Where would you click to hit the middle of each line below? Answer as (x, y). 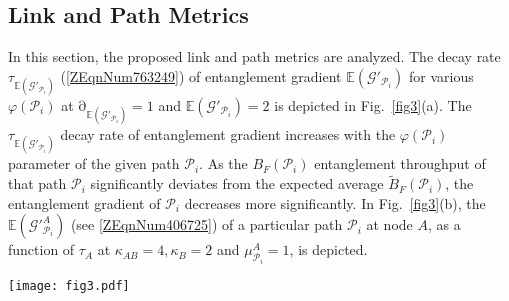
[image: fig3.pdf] (69, 285)
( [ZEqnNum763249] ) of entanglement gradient (201, 75)
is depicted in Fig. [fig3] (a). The (373, 104)
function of (41, 249)
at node (389, 224)
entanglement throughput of (400, 163)
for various (441, 75)
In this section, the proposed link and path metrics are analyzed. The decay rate (254, 56)
